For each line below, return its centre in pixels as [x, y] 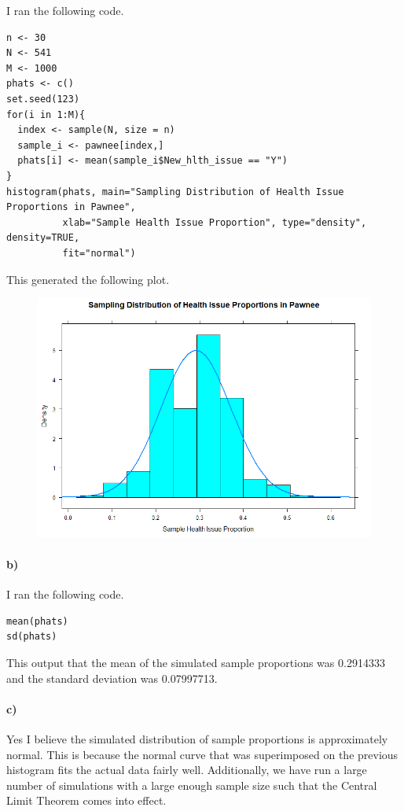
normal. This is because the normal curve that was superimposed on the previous [202, 754]
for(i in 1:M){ [46, 114]
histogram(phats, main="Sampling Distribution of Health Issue [175, 192]
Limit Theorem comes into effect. [86, 800]
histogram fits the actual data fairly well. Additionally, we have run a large [187, 770]
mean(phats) [37, 621]
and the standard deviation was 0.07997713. [112, 678]
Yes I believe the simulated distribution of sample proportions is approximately [197, 738]
